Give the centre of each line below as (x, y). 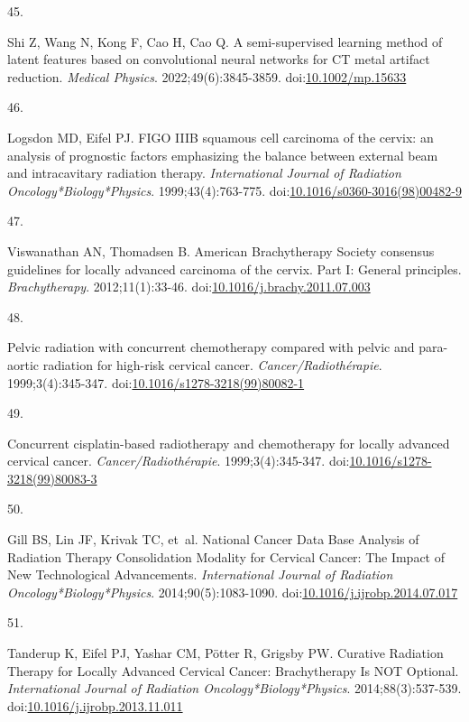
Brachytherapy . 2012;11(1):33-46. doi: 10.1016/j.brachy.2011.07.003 (189, 287)
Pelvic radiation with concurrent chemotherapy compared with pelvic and (211, 347)
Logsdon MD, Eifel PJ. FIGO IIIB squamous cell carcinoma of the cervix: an (221, 137)
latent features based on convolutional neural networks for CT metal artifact (219, 59)
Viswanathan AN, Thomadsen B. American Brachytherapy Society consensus (221, 250)
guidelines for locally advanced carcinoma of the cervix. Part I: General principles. (234, 268)
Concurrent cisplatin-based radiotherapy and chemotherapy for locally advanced (229, 443)
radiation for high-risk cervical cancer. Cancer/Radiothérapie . (212, 364)
